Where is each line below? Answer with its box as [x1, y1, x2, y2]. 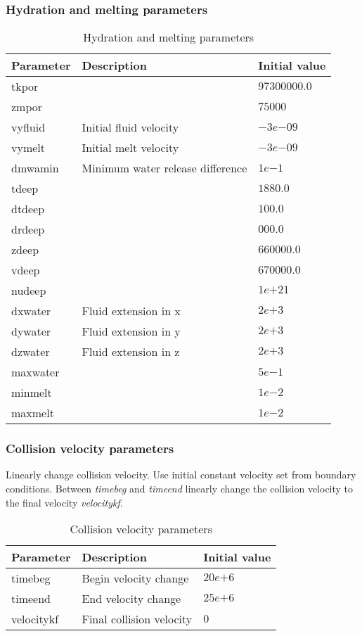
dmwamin [11, 160, 59, 177]
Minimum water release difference [82, 160, 247, 177]
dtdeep [11, 201, 45, 217]
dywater [11, 323, 51, 340]
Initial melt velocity [82, 139, 179, 156]
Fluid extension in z [82, 343, 180, 360]
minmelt [11, 384, 52, 401]
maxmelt [11, 405, 54, 421]
